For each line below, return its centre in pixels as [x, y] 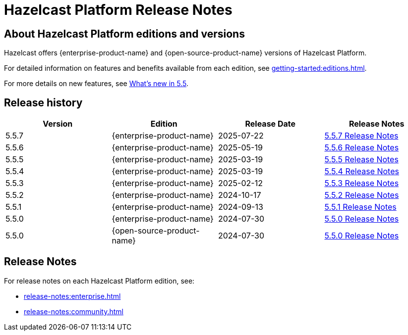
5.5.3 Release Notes [362, 183]
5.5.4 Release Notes [362, 171]
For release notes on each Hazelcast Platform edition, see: [99, 281]
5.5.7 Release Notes [361, 136]
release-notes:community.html [74, 311]
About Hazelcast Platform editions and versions [124, 34]
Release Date [270, 124]
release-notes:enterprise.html [72, 296]
